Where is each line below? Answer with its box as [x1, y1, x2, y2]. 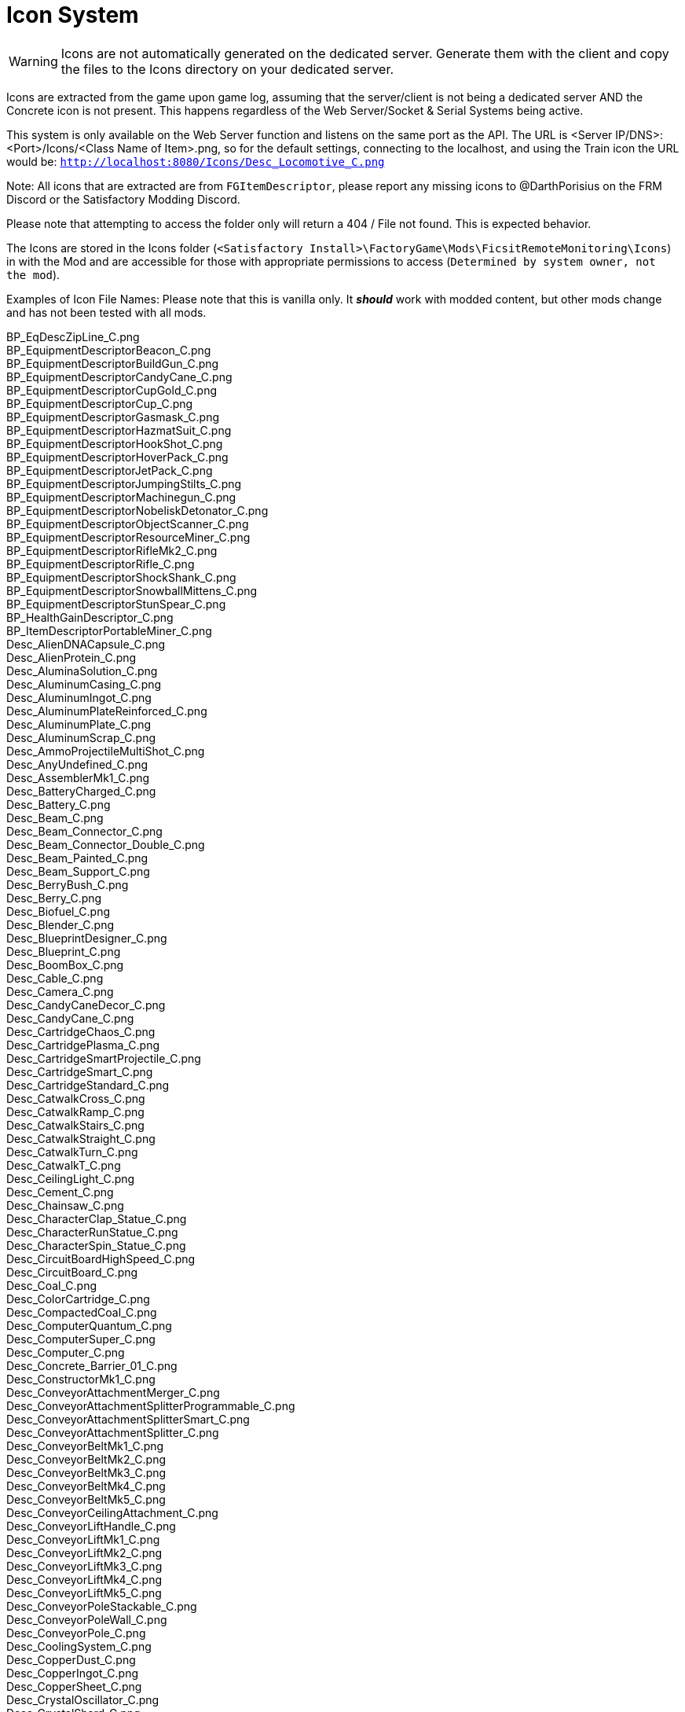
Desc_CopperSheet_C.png [6, 1679, 142, 1693]
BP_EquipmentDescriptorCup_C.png [6, 396, 193, 410]
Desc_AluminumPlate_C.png [6, 717, 152, 731]
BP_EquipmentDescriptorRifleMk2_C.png [6, 543, 218, 557]
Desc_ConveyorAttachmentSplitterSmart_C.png [6, 1412, 250, 1426]
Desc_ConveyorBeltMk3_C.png [6, 1465, 167, 1479]
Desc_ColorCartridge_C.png [6, 1291, 150, 1306]
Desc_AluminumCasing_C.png [6, 677, 162, 691]
